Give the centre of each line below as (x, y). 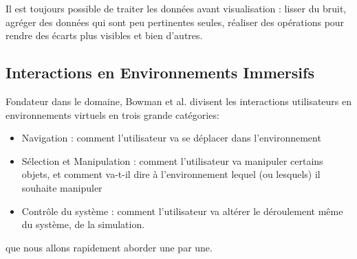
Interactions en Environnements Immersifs (160, 72)
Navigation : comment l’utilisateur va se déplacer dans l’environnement (171, 138)
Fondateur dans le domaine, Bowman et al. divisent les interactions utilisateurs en (179, 101)
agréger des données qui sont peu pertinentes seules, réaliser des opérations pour (175, 22)
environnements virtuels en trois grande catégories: (112, 114)
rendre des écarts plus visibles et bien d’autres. (104, 35)
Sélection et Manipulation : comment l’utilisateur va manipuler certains (172, 160)
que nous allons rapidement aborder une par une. (109, 247)
